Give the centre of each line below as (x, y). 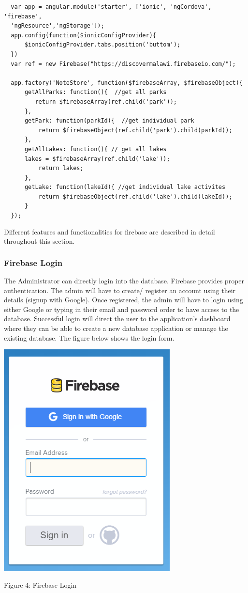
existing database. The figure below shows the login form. (89, 337)
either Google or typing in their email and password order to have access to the (122, 309)
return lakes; (61, 168)
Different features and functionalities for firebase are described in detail (109, 231)
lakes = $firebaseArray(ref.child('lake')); (97, 159)
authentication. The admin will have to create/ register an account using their (120, 290)
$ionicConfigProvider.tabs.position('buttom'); (102, 45)
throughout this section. (39, 241)
